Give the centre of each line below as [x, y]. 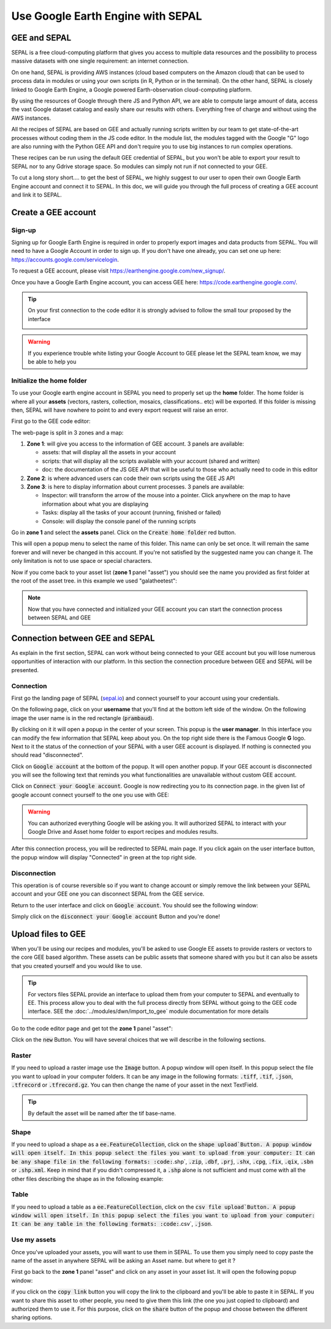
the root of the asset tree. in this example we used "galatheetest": [94, 581]
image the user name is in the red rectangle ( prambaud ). [83, 718]
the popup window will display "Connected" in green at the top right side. [104, 857]
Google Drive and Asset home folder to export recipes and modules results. [123, 832]
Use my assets [34, 1240]
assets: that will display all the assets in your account [109, 452]
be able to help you [52, 362]
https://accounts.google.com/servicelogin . [65, 259]
